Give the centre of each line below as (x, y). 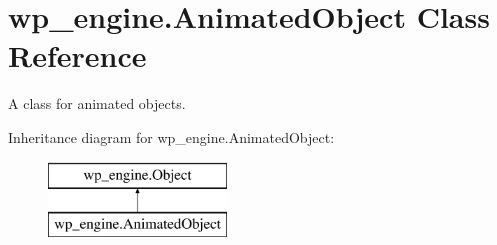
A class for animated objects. (97, 103)
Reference (77, 55)
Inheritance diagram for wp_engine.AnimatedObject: (171, 136)
